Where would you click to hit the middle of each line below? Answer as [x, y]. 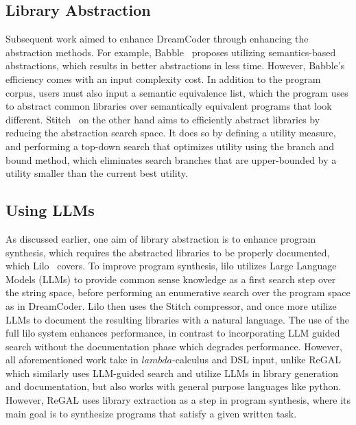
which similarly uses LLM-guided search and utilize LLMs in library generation [172, 373]
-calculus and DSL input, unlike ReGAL [257, 360]
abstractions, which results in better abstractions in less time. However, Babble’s [175, 65]
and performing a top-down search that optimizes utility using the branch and [170, 146]
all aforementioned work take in [72, 360]
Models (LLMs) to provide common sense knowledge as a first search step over [171, 279]
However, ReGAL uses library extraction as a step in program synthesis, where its [178, 400]
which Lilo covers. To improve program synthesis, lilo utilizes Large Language [171, 266]
